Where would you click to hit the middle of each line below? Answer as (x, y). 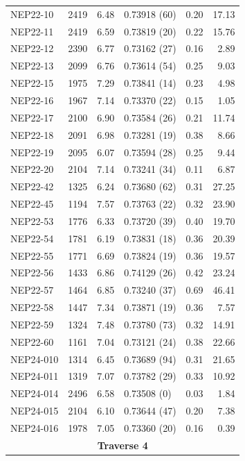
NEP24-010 (35, 359)
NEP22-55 (32, 255)
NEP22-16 (32, 100)
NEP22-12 (32, 48)
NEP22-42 (32, 186)
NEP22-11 (32, 31)
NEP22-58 (32, 307)
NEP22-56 (32, 273)
